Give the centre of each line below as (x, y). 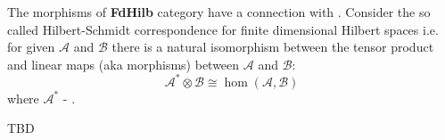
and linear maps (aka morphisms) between (124, 64)
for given (31, 47)
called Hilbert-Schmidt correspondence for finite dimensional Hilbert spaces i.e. (223, 29)
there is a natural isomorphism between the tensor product (273, 47)
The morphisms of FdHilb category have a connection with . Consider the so (219, 12)
